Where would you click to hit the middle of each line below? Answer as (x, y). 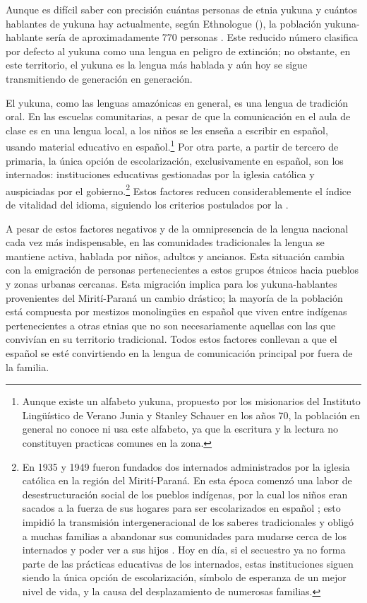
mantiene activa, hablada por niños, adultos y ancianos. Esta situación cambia (175, 256)
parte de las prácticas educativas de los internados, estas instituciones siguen (188, 563)
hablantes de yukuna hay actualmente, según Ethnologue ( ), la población (164, 23)
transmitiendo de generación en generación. (99, 78)
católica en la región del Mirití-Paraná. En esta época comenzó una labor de (187, 480)
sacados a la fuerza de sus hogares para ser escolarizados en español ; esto (181, 508)
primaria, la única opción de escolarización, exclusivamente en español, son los (175, 160)
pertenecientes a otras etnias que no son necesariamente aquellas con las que (171, 325)
